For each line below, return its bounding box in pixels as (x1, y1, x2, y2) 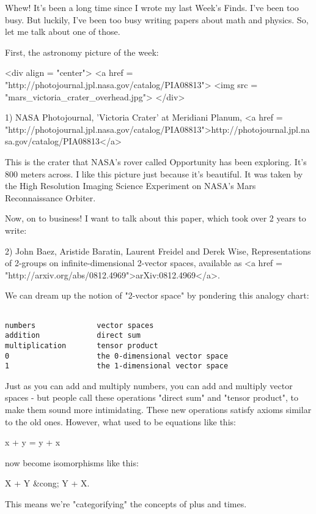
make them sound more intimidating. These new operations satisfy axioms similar (5, 403, 312, 415)
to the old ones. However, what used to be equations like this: (5, 415, 236, 428)
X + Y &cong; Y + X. (5, 477, 90, 490)
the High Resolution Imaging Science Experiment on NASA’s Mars (5, 179, 256, 192)
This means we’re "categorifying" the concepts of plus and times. (5, 497, 247, 510)
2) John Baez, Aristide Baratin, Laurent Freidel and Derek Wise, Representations (5, 244, 311, 257)
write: (5, 223, 27, 236)
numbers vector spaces (5, 321, 154, 330)
